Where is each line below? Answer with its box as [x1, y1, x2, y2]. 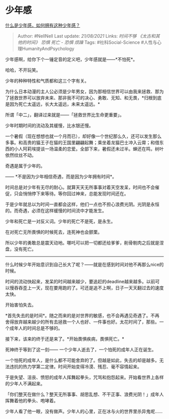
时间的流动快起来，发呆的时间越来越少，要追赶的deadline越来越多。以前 [5, 278, 155, 284]
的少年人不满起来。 [5, 380, 45, 386]
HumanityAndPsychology [22, 45, 74, 51]
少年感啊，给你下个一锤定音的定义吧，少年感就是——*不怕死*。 [5, 56, 138, 62]
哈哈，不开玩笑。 [5, 67, 41, 73]
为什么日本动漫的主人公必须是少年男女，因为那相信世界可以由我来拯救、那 [5, 88, 159, 94]
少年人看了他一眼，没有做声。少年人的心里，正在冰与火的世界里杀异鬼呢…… [5, 408, 163, 414]
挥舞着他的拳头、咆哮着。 [5, 397, 58, 403]
